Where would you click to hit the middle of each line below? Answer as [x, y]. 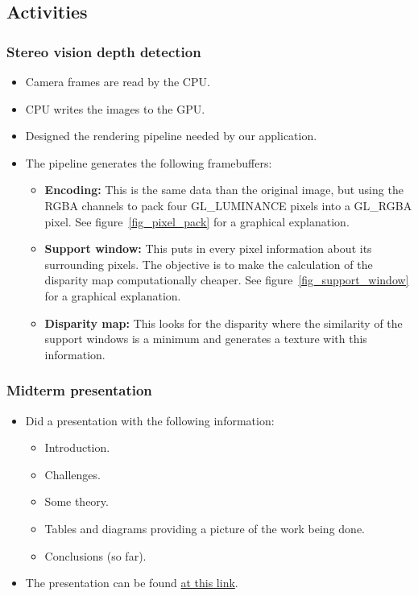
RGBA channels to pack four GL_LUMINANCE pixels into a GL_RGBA [228, 205]
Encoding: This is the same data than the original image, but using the [224, 190]
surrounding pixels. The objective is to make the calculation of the [209, 264]
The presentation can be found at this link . [132, 583]
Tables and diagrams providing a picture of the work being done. [205, 528]
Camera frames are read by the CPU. [118, 81]
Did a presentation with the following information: [150, 420]
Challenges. [72, 474]
